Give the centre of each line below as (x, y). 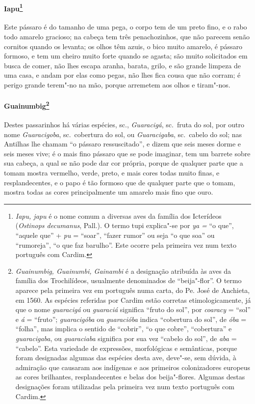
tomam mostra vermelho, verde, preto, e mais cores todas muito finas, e (112, 173)
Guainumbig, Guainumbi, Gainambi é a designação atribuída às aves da (123, 271)
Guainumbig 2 (27, 105)
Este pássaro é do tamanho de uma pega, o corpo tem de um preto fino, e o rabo (126, 27)
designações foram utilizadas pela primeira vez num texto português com (125, 386)
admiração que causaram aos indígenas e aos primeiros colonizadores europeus (133, 367)
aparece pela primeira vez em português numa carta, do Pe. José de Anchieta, (133, 290)
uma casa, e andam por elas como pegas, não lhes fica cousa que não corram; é (122, 75)
